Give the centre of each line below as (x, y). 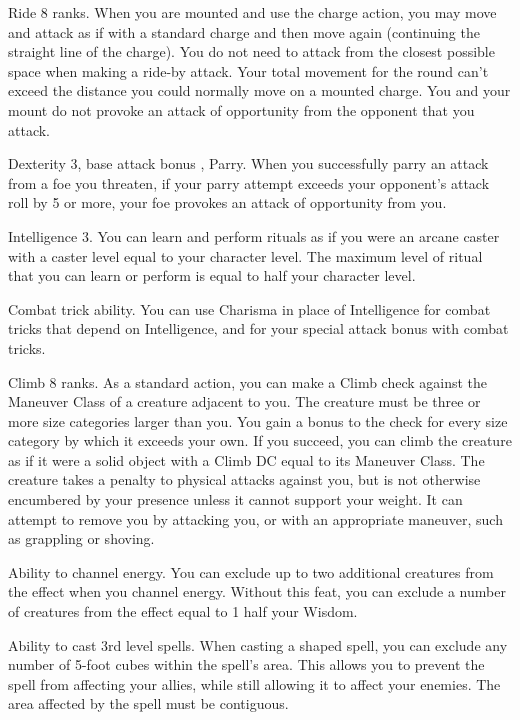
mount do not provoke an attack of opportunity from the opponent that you (241, 109)
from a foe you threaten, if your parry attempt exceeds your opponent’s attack (249, 182)
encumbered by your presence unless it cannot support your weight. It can (235, 499)
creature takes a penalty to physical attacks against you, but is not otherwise (244, 479)
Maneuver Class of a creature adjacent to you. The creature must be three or (244, 401)
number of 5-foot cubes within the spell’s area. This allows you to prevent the (246, 664)
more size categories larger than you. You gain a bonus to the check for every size (258, 420)
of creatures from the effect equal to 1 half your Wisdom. (183, 611)
